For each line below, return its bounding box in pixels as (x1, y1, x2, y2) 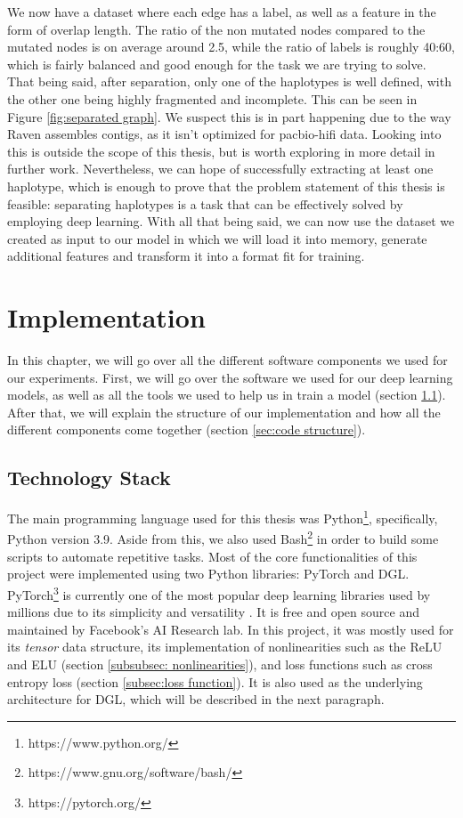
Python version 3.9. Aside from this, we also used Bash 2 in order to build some (7, 527, 439, 548)
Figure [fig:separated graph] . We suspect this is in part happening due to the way (7, 107, 451, 126)
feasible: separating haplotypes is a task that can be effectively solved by (7, 194, 403, 213)
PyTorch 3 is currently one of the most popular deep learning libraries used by (7, 582, 431, 603)
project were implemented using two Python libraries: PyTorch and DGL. (7, 564, 410, 583)
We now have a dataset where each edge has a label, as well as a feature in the (7, 3, 436, 20)
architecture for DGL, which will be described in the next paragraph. (7, 690, 385, 709)
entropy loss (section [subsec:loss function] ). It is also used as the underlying (7, 672, 423, 691)
